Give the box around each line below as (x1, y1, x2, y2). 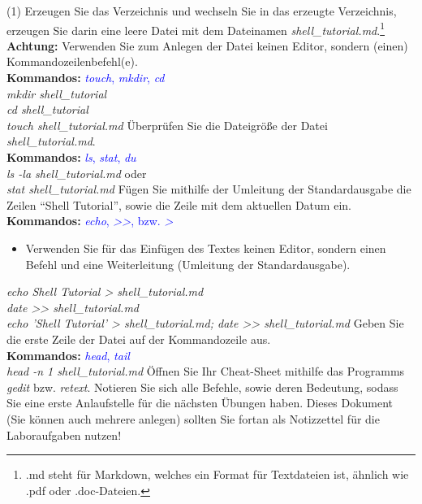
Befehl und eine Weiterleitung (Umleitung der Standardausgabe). (25, 255, 351, 272)
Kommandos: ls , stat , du (6, 149, 136, 165)
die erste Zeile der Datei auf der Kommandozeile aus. (6, 330, 271, 347)
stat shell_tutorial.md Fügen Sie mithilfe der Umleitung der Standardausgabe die (6, 180, 411, 198)
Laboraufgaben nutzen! (6, 426, 122, 443)
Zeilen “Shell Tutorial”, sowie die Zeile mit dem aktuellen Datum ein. (6, 196, 351, 213)
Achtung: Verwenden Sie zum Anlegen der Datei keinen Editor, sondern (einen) (6, 37, 408, 54)
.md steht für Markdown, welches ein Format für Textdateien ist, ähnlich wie (25, 466, 409, 483)
